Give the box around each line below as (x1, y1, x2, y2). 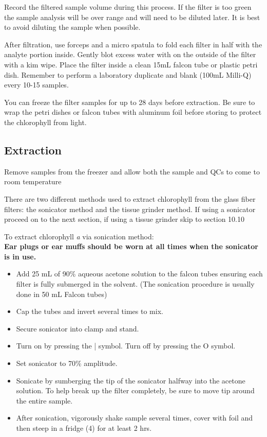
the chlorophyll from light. (4, 116, 87, 127)
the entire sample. (16, 395, 73, 406)
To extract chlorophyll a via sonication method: (4, 231, 154, 241)
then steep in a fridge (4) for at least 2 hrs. (16, 423, 152, 433)
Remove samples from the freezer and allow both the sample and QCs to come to (4, 166, 260, 177)
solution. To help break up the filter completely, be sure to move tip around (16, 385, 255, 396)
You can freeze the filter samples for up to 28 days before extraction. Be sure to (4, 96, 255, 107)
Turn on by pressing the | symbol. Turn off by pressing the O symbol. (16, 340, 236, 351)
